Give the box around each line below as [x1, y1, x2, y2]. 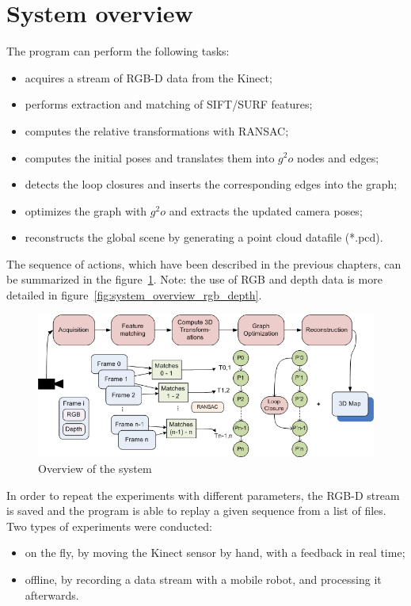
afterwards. [25, 586, 79, 603]
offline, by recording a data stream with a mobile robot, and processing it [25, 570, 382, 587]
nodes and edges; [296, 149, 379, 166]
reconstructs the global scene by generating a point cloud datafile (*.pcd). [25, 229, 383, 246]
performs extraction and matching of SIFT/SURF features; [25, 96, 313, 112]
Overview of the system [38, 459, 152, 476]
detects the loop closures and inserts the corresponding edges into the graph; [25, 176, 398, 192]
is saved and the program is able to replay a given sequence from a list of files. [6, 502, 386, 519]
